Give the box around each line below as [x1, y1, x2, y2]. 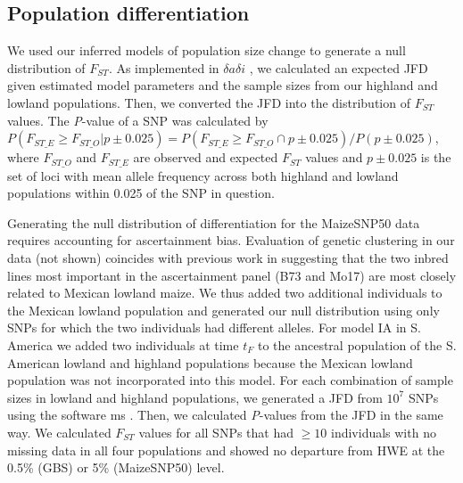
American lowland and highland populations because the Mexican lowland [7, 353, 413, 372]
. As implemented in [108, 58, 219, 77]
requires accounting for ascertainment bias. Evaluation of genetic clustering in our [7, 231, 455, 250]
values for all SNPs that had [138, 422, 294, 441]
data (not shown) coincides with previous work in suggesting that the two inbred [7, 249, 449, 266]
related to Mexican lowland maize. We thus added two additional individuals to [7, 283, 442, 302]
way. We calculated [7, 422, 112, 441]
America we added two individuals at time [7, 335, 239, 354]
